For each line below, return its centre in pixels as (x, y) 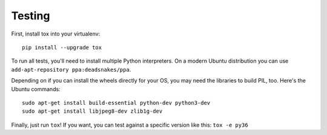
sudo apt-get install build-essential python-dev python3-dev (116, 103)
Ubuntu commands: (36, 89)
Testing (31, 16)
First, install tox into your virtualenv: (56, 34)
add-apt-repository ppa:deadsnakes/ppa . (71, 69)
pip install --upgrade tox (62, 47)
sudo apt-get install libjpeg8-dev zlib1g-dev (92, 111)
